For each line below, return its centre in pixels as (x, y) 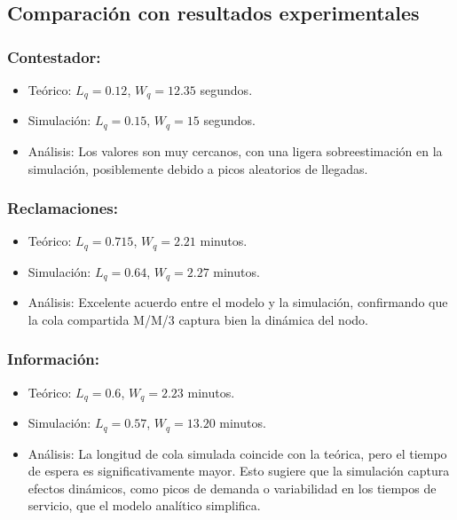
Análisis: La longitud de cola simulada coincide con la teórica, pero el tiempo (237, 453)
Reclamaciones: (63, 208)
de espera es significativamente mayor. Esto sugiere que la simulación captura (239, 471)
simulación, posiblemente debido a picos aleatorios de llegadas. (198, 168)
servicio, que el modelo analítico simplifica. (144, 505)
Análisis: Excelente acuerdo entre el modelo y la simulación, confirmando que (238, 302)
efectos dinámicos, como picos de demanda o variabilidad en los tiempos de (232, 488)
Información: (53, 359)
